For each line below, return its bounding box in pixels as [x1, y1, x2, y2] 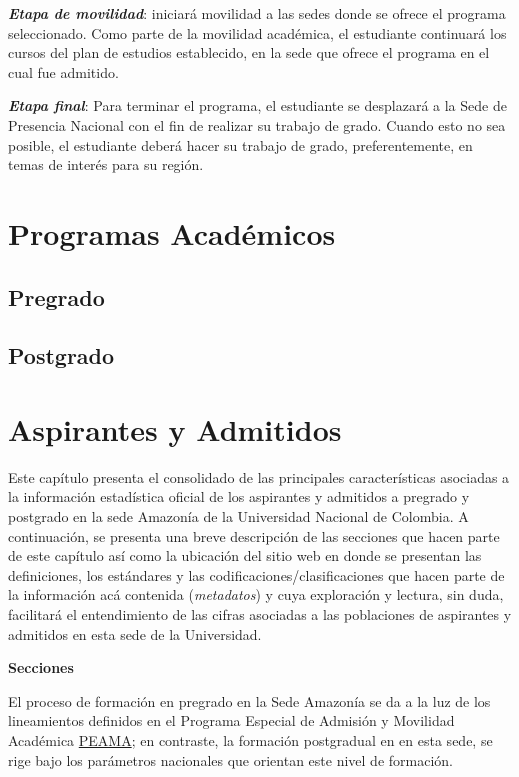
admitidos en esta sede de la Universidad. [8, 623, 262, 644]
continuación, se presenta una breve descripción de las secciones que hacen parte [8, 525, 500, 546]
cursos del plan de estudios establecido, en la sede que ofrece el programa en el [8, 42, 490, 63]
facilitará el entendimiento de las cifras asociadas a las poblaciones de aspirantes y [8, 603, 512, 624]
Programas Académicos [8, 212, 336, 253]
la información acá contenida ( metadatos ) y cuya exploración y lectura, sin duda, [8, 584, 504, 605]
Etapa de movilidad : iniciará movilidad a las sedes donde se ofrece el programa [8, 3, 506, 23]
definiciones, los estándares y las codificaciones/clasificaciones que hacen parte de [8, 564, 505, 585]
